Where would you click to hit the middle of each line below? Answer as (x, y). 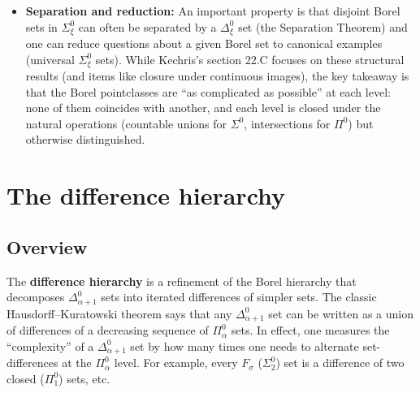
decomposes (36, 297)
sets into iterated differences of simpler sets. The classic (239, 297)
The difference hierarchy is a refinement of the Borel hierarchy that (182, 281)
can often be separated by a (147, 26)
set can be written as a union (341, 313)
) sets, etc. (84, 378)
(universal (50, 59)
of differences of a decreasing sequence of (108, 330)
